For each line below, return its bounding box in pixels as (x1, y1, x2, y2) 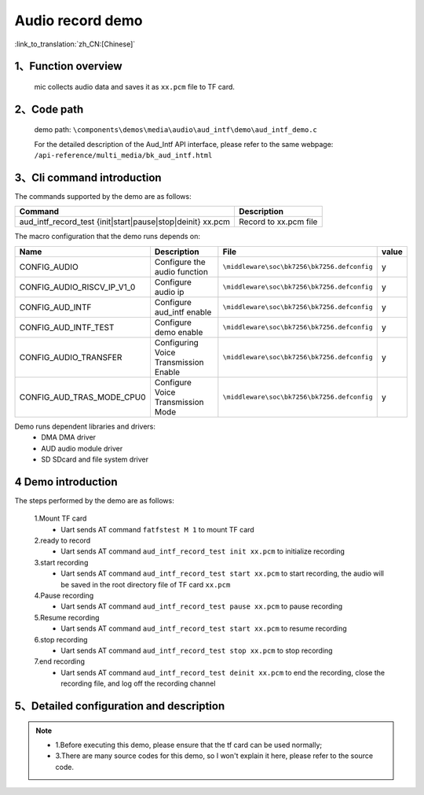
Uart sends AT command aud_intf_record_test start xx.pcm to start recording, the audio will (60, 569, 385, 578)
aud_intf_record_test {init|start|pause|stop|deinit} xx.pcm (19, 216, 231, 227)
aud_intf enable (154, 307, 212, 318)
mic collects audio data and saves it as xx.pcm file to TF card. (34, 82, 236, 91)
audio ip (154, 286, 185, 297)
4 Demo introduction (14, 475, 118, 488)
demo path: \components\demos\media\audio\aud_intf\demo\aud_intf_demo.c (34, 125, 318, 134)
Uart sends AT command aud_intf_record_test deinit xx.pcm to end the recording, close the (60, 668, 385, 677)
